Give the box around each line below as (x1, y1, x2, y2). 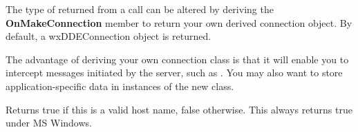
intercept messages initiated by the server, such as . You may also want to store (6, 65, 343, 80)
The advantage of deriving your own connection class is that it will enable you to (6, 52, 349, 66)
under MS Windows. (6, 115, 92, 130)
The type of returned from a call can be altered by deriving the (6, 2, 274, 16)
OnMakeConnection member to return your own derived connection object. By (6, 15, 352, 30)
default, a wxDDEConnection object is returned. (6, 29, 211, 43)
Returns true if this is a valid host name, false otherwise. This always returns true (6, 102, 352, 116)
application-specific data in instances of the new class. (6, 78, 234, 93)
